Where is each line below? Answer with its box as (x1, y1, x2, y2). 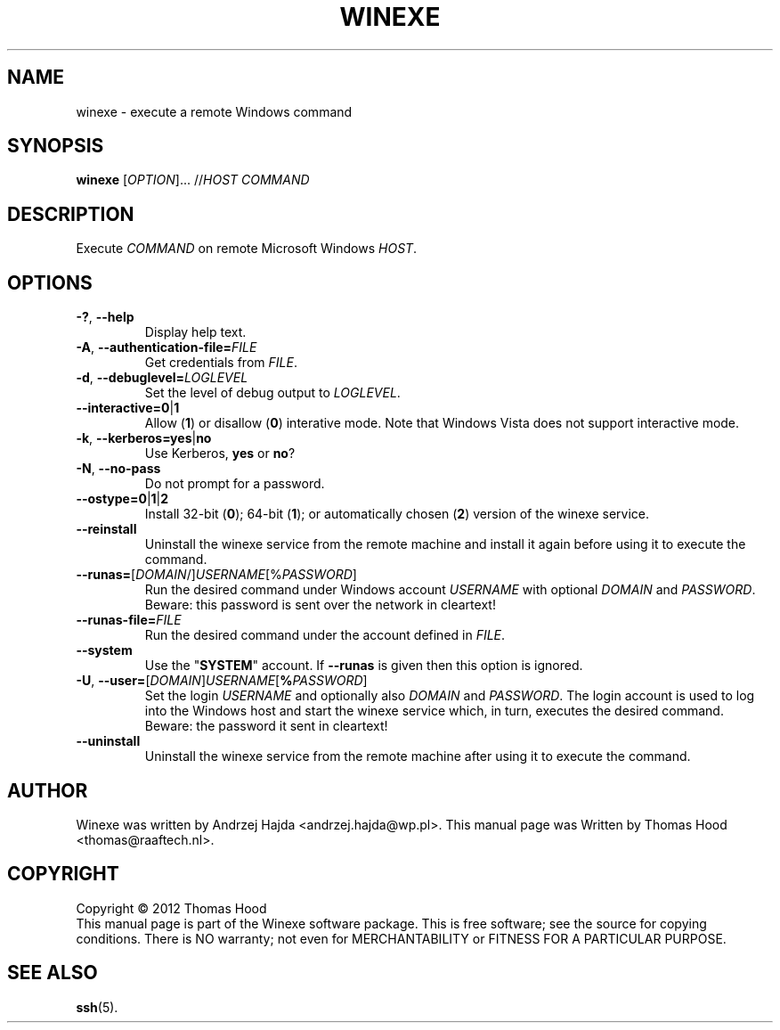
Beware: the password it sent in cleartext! (144, 718, 388, 734)
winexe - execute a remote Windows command (76, 103, 353, 119)
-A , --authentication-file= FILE (76, 339, 257, 356)
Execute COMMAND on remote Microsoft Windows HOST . (76, 241, 418, 257)
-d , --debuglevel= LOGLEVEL (76, 370, 248, 386)
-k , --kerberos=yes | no (76, 430, 212, 446)
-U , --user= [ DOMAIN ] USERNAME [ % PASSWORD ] (76, 673, 368, 689)
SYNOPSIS (7, 135, 104, 158)
